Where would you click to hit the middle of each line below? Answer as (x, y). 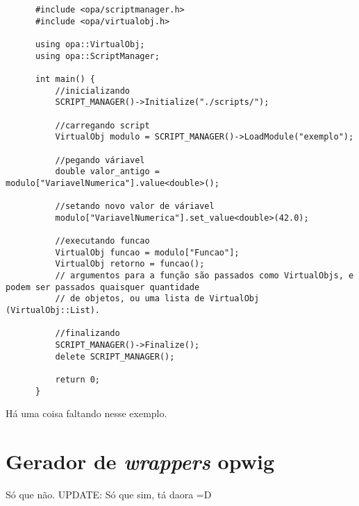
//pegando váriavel (100, 160)
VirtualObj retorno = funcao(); (130, 264)
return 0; (78, 380)
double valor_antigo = (107, 172)
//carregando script (102, 125)
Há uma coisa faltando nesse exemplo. (86, 413)
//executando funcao (102, 241)
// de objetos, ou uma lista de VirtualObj (157, 299)
